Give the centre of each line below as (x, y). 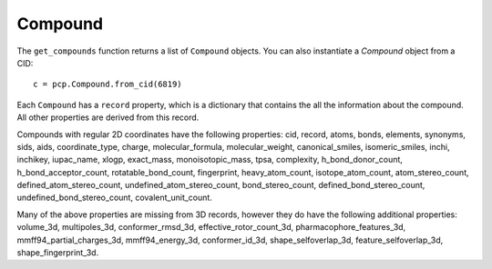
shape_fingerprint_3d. (58, 253)
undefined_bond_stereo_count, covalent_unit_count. (115, 198)
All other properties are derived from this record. (108, 117)
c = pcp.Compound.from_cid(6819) (108, 85)
